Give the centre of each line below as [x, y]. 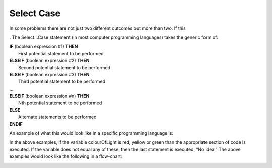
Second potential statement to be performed [64, 67]
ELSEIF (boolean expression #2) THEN [49, 61]
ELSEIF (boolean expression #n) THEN [49, 96]
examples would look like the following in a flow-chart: [66, 156]
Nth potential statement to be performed [60, 103]
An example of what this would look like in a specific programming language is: [91, 133]
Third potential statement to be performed [62, 82]
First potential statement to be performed [61, 53]
